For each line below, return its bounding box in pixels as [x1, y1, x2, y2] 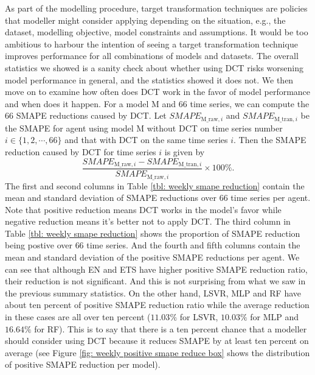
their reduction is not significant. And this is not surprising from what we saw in [5, 275, 306, 287]
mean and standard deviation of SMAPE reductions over [5, 191, 216, 204]
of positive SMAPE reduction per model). [5, 358, 161, 371]
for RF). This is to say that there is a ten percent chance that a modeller [34, 322, 307, 335]
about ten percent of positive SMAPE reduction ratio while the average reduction [5, 298, 310, 311]
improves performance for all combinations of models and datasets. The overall [5, 49, 299, 62]
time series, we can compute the [190, 97, 310, 110]
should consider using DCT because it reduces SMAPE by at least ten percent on [5, 334, 309, 347]
